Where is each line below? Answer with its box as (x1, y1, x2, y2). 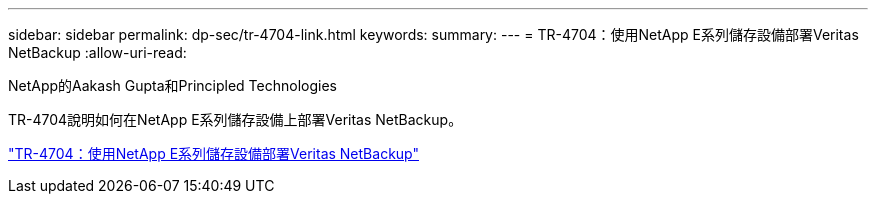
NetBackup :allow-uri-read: (8, 44, 187, 61)
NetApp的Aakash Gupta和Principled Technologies (8, 77, 337, 94)
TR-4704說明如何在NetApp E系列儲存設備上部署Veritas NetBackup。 (8, 111, 463, 128)
